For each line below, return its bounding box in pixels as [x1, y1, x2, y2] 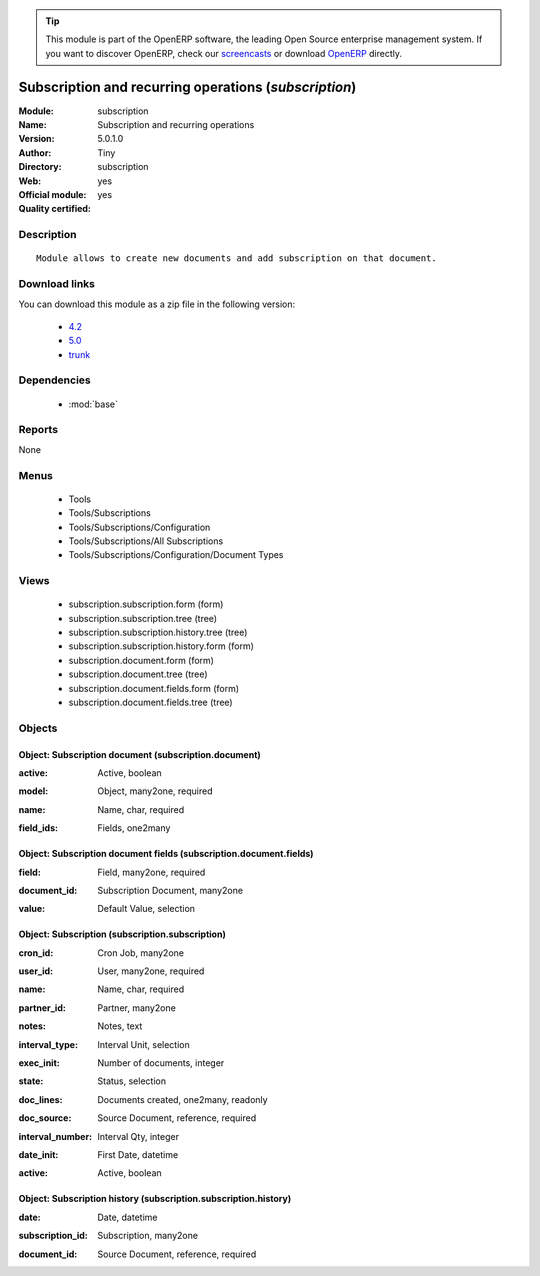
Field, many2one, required [97, 866, 206, 878]
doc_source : [18, 1112, 72, 1124]
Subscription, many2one [97, 1230, 199, 1242]
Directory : [18, 161, 62, 173]
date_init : [18, 1148, 59, 1160]
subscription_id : [18, 1230, 89, 1242]
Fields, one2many [97, 822, 171, 834]
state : [18, 1075, 44, 1087]
